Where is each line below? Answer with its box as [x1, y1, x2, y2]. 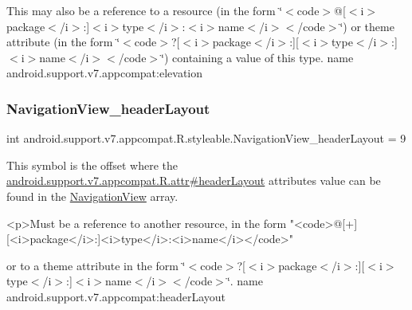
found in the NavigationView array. [6, 187, 179, 204]
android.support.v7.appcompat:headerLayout [6, 288, 226, 304]
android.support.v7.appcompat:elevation [6, 65, 203, 81]
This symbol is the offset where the [6, 156, 178, 173]
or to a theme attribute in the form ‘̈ [6, 257, 186, 273]
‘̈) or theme [339, 18, 394, 34]
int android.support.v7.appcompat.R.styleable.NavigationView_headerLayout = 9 [6, 130, 406, 147]
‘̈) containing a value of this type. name [161, 49, 354, 65]
